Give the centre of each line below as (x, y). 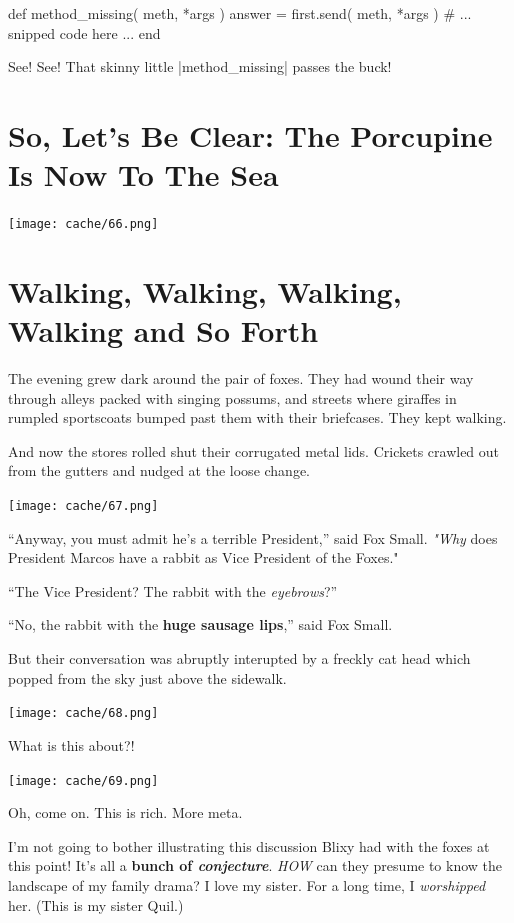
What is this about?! (71, 744)
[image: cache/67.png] (83, 506)
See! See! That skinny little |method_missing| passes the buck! (200, 66)
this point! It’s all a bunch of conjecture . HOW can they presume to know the (255, 865)
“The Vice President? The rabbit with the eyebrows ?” (173, 590)
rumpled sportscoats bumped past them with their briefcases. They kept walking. (257, 417)
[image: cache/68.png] (83, 713)
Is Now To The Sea (143, 174)
